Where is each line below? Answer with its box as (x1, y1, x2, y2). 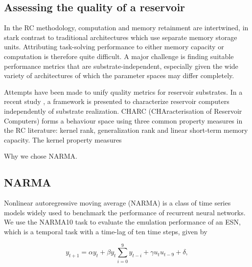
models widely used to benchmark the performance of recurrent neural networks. (4, 207, 246, 217)
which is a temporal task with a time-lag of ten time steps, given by (4, 226, 207, 236)
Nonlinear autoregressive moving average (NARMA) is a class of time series (4, 198, 231, 208)
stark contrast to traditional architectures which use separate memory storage (4, 32, 237, 42)
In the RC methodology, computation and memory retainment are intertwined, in (4, 22, 249, 33)
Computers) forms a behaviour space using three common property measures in (4, 115, 243, 125)
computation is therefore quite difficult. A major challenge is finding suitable (4, 51, 234, 61)
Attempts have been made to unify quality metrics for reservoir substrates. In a (4, 86, 243, 97)
